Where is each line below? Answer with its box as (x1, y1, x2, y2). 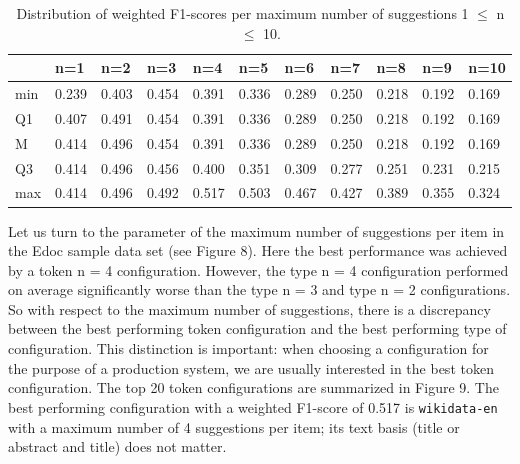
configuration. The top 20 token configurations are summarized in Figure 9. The (8, 377, 499, 398)
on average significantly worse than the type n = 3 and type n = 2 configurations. (8, 279, 511, 300)
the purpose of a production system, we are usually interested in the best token (8, 357, 494, 378)
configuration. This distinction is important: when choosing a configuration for (8, 338, 489, 359)
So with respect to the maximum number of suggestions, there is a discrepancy (8, 298, 491, 319)
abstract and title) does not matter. (8, 436, 227, 457)
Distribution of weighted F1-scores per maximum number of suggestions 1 (16, 3, 469, 23)
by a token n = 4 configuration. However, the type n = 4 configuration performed (8, 259, 509, 280)
